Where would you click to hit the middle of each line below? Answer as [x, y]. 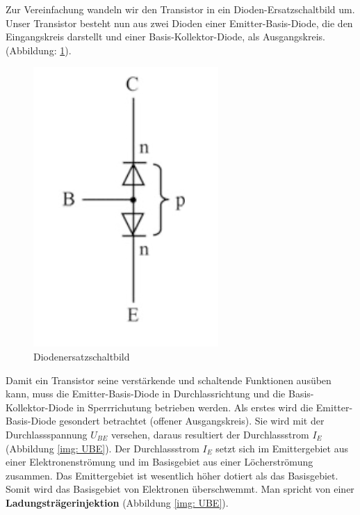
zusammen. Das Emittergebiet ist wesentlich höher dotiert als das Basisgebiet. [172, 475]
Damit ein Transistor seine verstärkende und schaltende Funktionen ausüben [169, 380]
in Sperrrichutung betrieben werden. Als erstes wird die [195, 407]
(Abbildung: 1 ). [39, 50]
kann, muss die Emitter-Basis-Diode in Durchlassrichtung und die [146, 394]
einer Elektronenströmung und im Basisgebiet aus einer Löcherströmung [159, 462]
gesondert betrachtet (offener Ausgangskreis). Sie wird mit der [192, 421]
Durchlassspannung [47, 434]
